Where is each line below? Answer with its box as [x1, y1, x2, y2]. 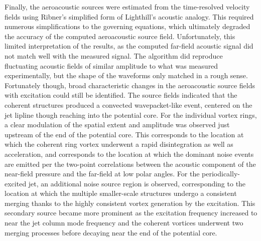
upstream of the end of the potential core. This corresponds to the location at [5, 129, 244, 139]
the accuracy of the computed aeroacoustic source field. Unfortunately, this [5, 31, 235, 41]
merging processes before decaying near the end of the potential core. [5, 227, 217, 237]
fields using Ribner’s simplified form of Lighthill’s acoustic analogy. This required [5, 11, 254, 22]
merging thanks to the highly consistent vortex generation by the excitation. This [5, 197, 255, 208]
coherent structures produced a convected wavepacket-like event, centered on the [5, 99, 252, 110]
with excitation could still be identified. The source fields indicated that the [5, 90, 237, 100]
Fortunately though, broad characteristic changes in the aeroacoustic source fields [5, 80, 255, 90]
